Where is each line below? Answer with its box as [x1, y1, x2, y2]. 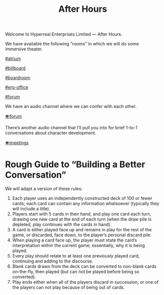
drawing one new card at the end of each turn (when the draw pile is [12, 216, 152, 222]
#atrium [5, 56, 21, 62]
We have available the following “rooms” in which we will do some [5, 41, 139, 47]
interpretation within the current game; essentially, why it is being [12, 243, 145, 249]
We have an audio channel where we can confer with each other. [5, 104, 137, 110]
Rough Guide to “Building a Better [5, 159, 145, 170]
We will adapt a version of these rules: [5, 186, 83, 192]
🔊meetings [5, 140, 29, 146]
